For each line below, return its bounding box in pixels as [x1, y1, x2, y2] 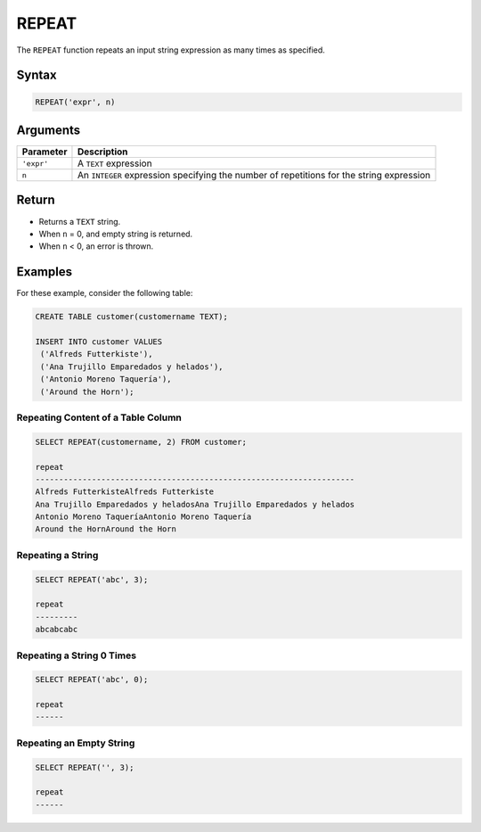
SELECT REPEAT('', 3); [35, 762, 135, 772]
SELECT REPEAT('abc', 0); [35, 674, 149, 685]
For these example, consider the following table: [16, 288, 193, 299]
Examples [16, 264, 73, 280]
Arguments [16, 122, 81, 137]
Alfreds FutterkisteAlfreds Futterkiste [35, 487, 214, 497]
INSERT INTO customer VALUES [35, 337, 163, 347]
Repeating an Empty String [16, 737, 135, 749]
